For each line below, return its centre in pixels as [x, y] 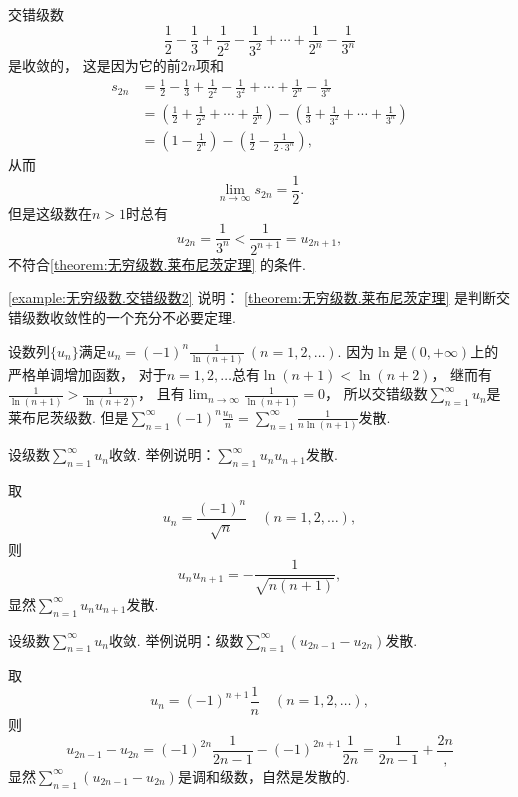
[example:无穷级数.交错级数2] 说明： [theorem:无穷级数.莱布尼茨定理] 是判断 [252, 297]
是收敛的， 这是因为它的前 [94, 65]
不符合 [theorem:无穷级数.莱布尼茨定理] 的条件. [157, 263]
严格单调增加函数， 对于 [87, 373]
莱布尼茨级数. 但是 [68, 416]
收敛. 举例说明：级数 [176, 639]
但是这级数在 [50, 212]
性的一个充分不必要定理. [156, 316]
